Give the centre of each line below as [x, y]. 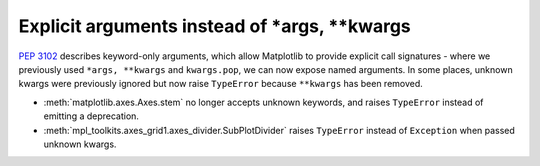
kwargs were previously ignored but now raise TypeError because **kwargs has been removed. [221, 84]
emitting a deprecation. [91, 116]
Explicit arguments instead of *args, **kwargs [215, 26]
